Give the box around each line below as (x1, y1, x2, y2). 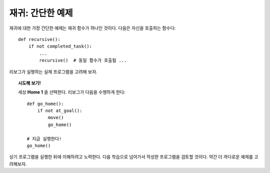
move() (47, 115, 64, 120)
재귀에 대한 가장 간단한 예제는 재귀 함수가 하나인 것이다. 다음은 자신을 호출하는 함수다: (9, 25, 176, 31)
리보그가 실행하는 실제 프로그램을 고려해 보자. (9, 68, 97, 74)
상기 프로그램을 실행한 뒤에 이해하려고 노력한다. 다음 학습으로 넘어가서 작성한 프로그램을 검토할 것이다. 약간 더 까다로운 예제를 (9, 154, 253, 160)
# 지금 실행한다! (26, 135, 62, 141)
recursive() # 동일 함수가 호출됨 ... (39, 57, 127, 63)
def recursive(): (18, 36, 60, 42)
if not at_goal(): (37, 108, 82, 113)
